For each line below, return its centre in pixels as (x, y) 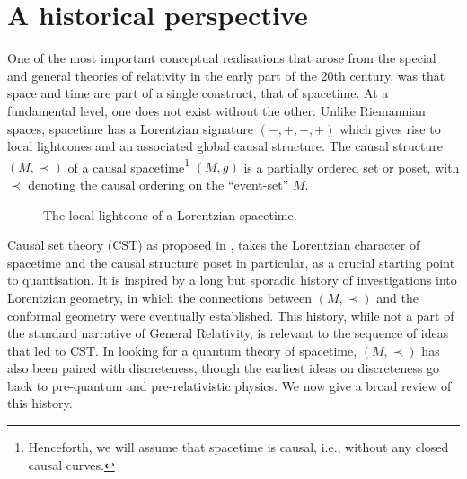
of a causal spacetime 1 (129, 165)
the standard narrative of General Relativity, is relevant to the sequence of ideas (228, 333)
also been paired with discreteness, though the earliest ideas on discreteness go (224, 368)
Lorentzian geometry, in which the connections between (160, 297)
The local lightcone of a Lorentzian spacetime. (170, 214)
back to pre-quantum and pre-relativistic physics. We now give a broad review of (229, 385)
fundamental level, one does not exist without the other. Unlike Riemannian (216, 110)
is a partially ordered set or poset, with (352, 167)
